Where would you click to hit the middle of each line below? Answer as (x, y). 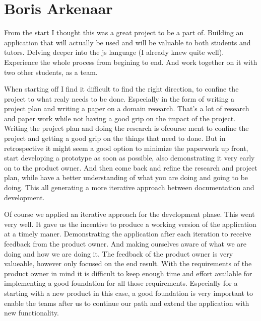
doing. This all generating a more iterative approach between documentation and (129, 187)
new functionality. (31, 313)
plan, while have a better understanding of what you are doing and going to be (126, 177)
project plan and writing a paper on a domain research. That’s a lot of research (127, 108)
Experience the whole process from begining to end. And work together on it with (131, 62)
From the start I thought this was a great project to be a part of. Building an (124, 32)
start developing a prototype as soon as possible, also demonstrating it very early (129, 158)
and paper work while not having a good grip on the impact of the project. (120, 118)
